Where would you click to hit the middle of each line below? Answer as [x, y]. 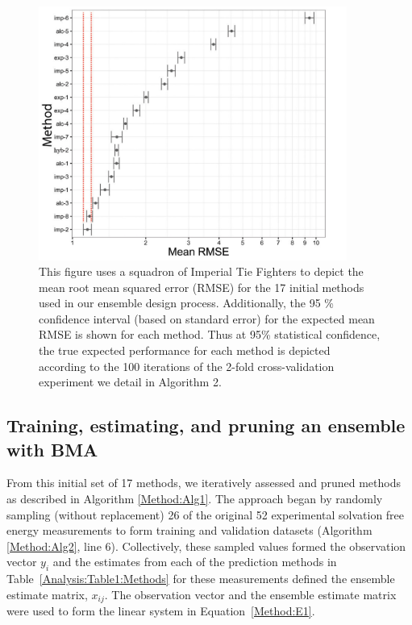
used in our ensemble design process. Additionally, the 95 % [187, 303]
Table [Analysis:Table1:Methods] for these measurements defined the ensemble [201, 579]
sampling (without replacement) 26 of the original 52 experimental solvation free [206, 514]
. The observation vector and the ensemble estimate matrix [250, 594]
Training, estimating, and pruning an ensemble [206, 425]
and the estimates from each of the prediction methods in [195, 562]
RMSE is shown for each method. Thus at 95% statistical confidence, [210, 334]
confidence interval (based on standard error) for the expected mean [207, 318]
